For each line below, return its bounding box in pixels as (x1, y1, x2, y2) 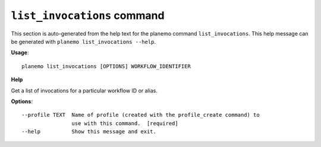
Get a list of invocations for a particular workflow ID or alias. (11, 87, 158, 94)
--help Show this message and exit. (21, 128, 157, 135)
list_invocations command (11, 9, 165, 22)
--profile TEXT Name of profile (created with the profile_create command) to (21, 111, 260, 119)
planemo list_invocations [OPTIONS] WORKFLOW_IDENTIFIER (21, 63, 191, 69)
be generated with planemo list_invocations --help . (11, 38, 156, 45)
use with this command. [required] (71, 120, 178, 127)
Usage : (11, 49, 29, 56)
